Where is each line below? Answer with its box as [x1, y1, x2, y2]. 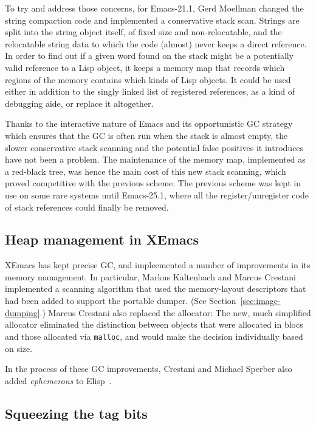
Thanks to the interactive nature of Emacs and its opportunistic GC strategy [5, 117, 293, 130]
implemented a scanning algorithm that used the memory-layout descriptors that [5, 282, 306, 295]
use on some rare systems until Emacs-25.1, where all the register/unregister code [5, 188, 309, 201]
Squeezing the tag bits [5, 404, 148, 422]
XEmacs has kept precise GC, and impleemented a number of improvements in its [5, 259, 311, 271]
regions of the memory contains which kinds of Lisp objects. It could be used [5, 73, 291, 86]
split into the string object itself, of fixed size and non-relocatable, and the [5, 25, 282, 38]
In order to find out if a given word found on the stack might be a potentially [5, 49, 294, 62]
